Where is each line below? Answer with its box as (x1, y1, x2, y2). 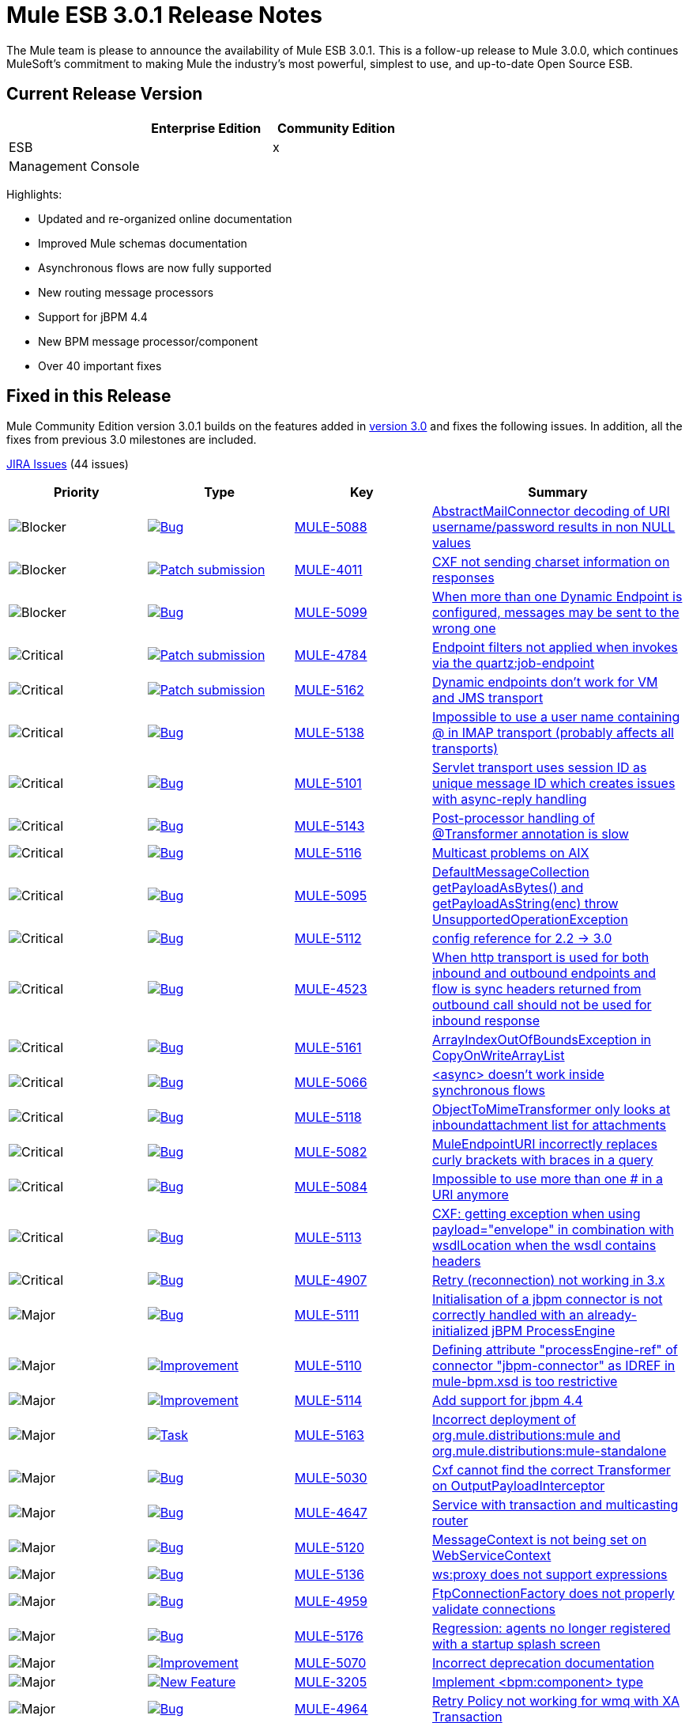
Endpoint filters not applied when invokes (432, 639, 678, 656)
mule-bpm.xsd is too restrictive (432, 1373, 618, 1390)
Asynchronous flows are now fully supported (38, 260, 272, 275)
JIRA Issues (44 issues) (6, 457, 129, 471)
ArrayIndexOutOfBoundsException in (432, 1032, 651, 1048)
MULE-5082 (294, 1144, 367, 1161)
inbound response (432, 1013, 540, 1029)
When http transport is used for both (432, 949, 649, 966)
